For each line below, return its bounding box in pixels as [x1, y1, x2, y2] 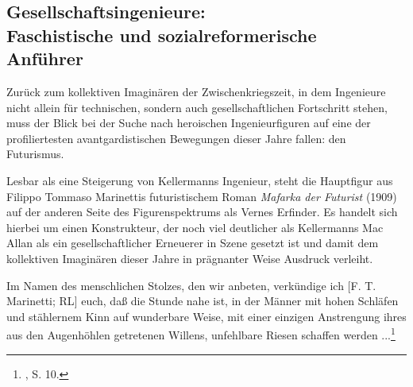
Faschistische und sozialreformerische [6, 22, 317, 47]
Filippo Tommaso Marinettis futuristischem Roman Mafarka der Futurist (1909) [6, 188, 397, 204]
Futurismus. [6, 145, 64, 162]
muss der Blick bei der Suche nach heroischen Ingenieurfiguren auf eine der [6, 114, 371, 131]
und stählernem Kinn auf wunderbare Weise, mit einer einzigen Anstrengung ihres [6, 308, 407, 324]
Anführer [6, 46, 83, 71]
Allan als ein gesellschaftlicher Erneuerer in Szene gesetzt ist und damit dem [6, 234, 379, 251]
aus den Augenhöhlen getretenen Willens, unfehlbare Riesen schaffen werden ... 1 [6, 324, 396, 342]
